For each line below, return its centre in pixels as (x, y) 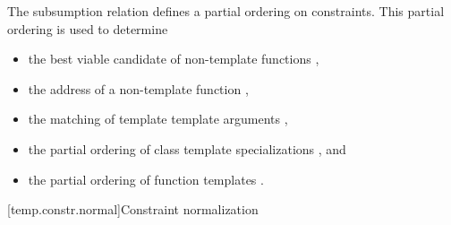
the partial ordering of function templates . (146, 179)
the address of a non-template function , (138, 88)
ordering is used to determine (88, 28)
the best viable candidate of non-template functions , (174, 59)
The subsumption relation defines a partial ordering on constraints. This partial (226, 11)
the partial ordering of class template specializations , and (187, 148)
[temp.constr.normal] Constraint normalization (133, 209)
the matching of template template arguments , (158, 119)
